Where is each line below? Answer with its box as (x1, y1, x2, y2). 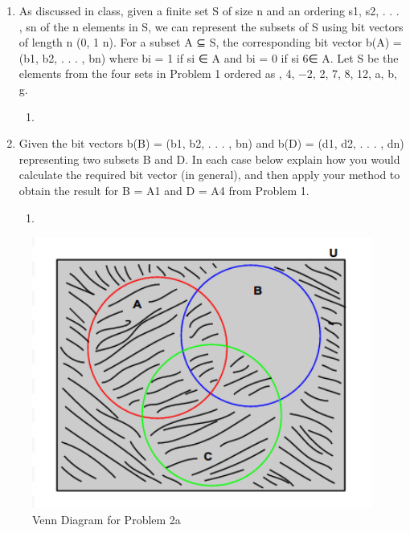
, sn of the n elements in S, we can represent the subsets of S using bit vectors (18, 18, 404, 35)
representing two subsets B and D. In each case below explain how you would (18, 150, 400, 167)
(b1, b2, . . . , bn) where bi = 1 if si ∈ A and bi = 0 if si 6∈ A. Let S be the (18, 49, 399, 66)
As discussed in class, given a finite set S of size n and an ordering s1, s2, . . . (18, 2, 400, 18)
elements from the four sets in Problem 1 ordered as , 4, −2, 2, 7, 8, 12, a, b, (18, 65, 397, 82)
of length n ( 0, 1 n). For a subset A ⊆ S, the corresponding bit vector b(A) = (18, 34, 402, 51)
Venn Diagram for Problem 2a (32, 511, 181, 527)
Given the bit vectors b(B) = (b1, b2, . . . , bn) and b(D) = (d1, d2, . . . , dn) (18, 135, 404, 152)
